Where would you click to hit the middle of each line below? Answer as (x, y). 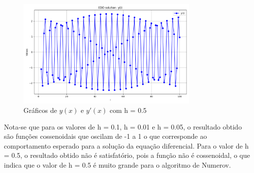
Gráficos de (40, 110)
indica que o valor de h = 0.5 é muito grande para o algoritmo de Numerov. (117, 165)
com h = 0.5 (128, 110)
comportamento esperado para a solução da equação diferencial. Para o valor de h (127, 145)
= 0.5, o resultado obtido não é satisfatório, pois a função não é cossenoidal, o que (127, 155)
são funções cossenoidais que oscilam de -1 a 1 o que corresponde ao (106, 136)
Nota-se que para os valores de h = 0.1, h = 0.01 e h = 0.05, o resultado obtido (123, 126)
